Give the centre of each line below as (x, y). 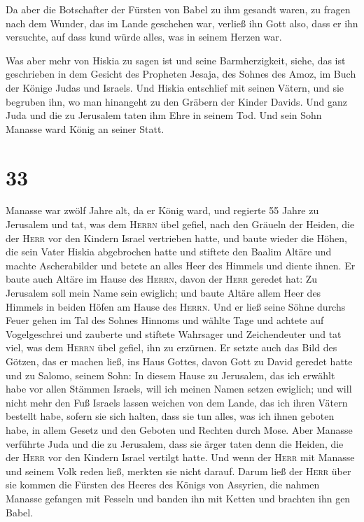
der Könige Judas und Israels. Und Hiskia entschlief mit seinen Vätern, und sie (175, 87)
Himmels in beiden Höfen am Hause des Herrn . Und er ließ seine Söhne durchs (176, 306)
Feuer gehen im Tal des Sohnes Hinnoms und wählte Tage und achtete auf (165, 320)
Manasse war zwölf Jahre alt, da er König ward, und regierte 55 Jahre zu (162, 210)
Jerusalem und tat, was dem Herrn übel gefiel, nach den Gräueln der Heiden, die (180, 224)
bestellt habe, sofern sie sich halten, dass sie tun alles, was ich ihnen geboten (170, 416)
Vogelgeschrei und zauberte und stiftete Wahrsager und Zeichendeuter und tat (174, 333)
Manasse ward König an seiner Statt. (85, 128)
